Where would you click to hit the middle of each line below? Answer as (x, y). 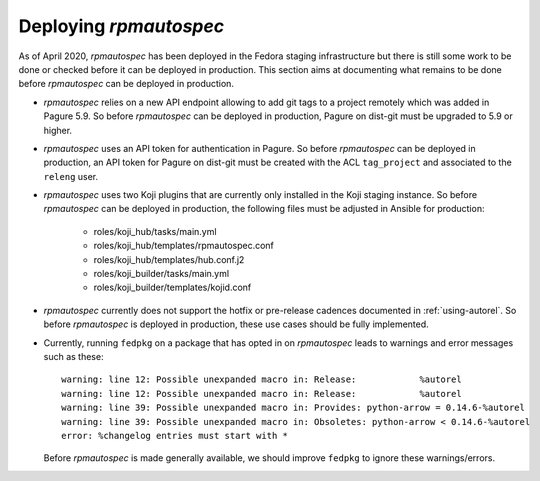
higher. (58, 130)
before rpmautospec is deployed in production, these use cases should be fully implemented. (236, 324)
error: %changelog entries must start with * (175, 435)
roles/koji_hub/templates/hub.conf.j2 (169, 259)
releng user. (71, 176)
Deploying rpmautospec (121, 26)
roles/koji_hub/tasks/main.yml (155, 231)
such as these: (73, 356)
